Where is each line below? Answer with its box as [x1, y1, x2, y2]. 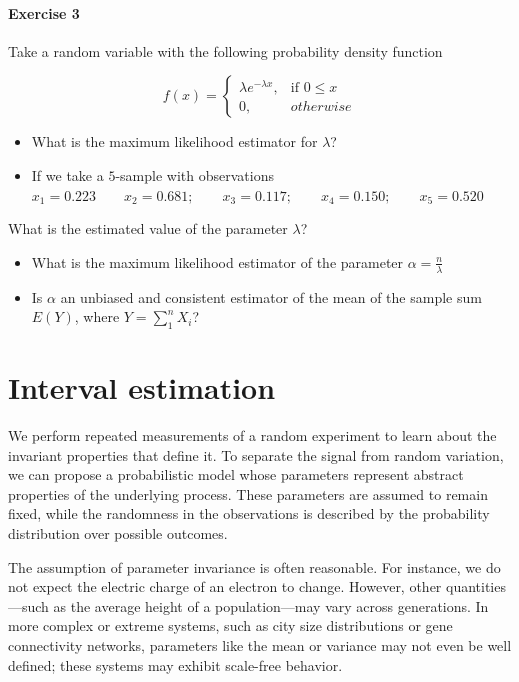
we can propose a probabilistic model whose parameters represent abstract [8, 464, 464, 485]
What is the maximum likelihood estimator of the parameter [31, 251, 404, 272]
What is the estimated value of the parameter [8, 218, 288, 239]
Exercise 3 [8, 2, 80, 23]
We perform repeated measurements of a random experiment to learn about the [8, 425, 497, 446]
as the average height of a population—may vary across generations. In [53, 595, 489, 616]
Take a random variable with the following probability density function [8, 40, 443, 61]
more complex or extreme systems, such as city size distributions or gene [8, 615, 453, 636]
